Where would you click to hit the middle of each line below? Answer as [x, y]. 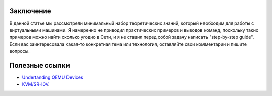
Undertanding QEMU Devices [52, 77]
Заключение [30, 11]
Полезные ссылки [40, 65]
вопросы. [19, 51]
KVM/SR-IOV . [36, 84]
